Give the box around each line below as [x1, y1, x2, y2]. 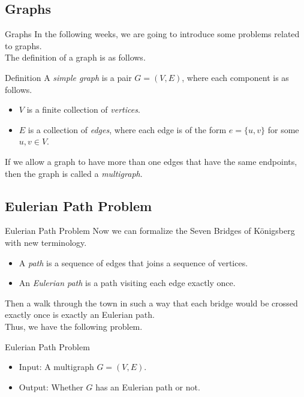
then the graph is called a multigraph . [5, 167, 143, 179]
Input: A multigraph [19, 360, 94, 373]
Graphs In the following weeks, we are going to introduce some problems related [5, 28, 300, 40]
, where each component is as [182, 71, 289, 83]
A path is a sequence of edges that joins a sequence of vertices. [19, 256, 248, 269]
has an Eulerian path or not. [95, 380, 200, 393]
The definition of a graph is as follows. [5, 51, 146, 64]
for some [267, 123, 299, 136]
